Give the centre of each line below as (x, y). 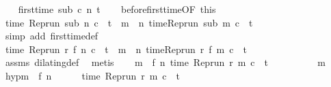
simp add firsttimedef (52, 36)
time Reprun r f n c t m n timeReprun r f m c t (126, 49)
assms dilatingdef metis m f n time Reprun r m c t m (165, 62)
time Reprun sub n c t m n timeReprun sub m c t (129, 22)
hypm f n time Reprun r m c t (93, 75)
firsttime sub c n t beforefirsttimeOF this (117, 9)
